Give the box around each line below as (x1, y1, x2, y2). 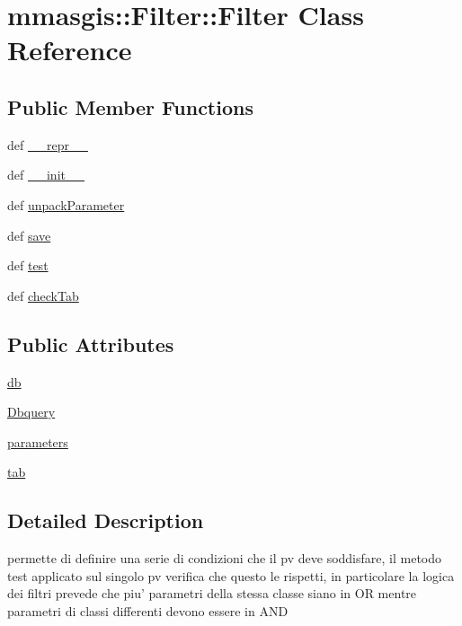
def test (7, 256, 49, 275)
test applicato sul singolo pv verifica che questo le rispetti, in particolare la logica (7, 566, 455, 585)
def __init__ (7, 165, 84, 184)
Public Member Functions (7, 93, 253, 120)
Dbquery (7, 402, 56, 421)
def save (7, 225, 51, 244)
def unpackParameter (7, 195, 125, 214)
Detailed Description (7, 507, 204, 534)
